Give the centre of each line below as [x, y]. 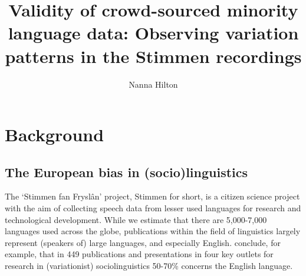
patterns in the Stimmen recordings [153, 56]
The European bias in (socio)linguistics [126, 172]
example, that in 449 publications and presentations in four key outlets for [139, 254]
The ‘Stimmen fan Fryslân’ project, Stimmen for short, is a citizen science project [152, 196]
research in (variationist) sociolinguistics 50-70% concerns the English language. [149, 266]
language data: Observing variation [153, 33]
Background [55, 134]
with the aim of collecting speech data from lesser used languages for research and [153, 208]
